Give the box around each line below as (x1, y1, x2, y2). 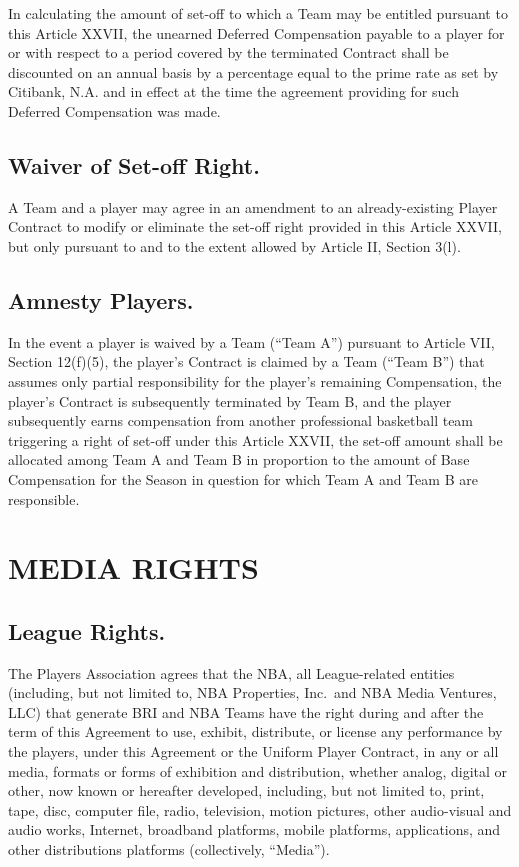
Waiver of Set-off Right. (8, 149, 260, 180)
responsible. (8, 488, 80, 509)
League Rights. (8, 615, 166, 646)
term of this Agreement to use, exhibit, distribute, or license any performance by (8, 721, 503, 742)
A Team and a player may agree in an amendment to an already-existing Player (8, 196, 498, 217)
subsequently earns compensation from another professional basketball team (8, 410, 474, 431)
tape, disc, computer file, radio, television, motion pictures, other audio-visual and (8, 799, 512, 820)
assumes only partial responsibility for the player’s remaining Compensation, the (8, 370, 502, 391)
